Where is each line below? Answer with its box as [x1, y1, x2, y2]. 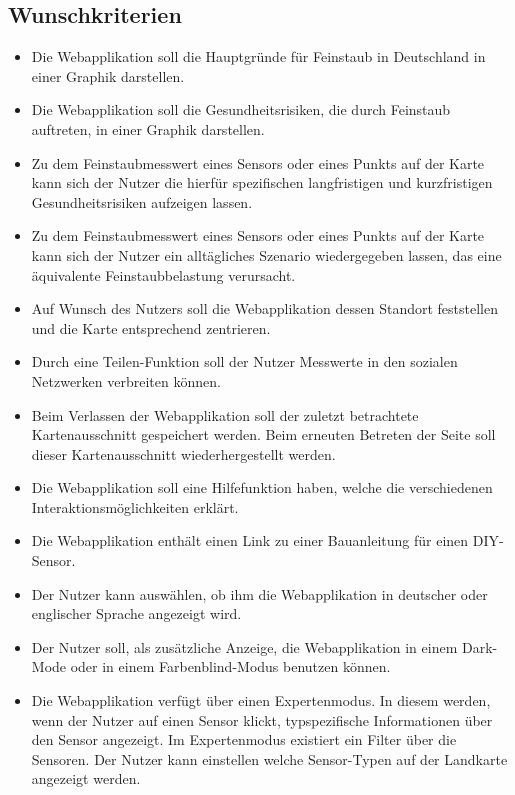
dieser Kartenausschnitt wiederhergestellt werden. [31, 443, 336, 464]
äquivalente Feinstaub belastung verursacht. [31, 264, 296, 285]
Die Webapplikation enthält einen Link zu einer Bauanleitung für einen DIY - [31, 530, 504, 551]
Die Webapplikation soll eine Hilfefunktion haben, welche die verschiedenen [31, 477, 493, 498]
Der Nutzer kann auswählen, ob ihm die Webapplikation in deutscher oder [31, 583, 488, 604]
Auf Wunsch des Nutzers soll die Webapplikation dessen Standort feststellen [31, 298, 499, 319]
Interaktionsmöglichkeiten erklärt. [31, 496, 239, 517]
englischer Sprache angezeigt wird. [31, 603, 242, 624]
